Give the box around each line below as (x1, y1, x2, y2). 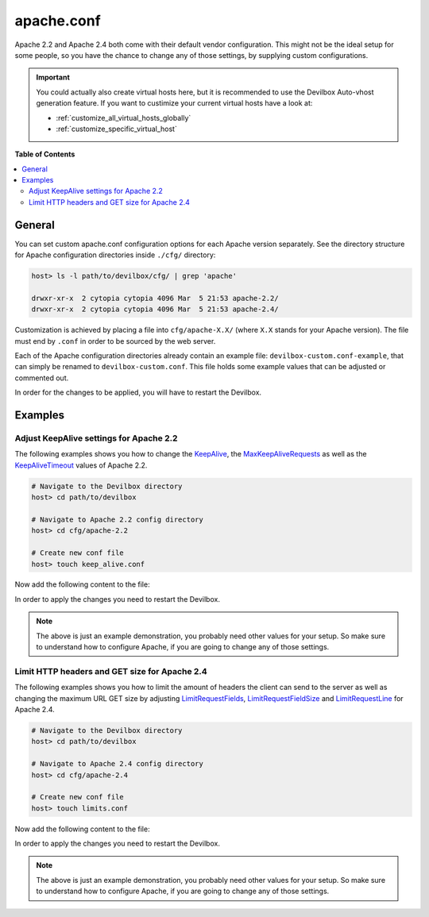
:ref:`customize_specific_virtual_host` (56, 124, 178, 133)
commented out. (14, 373, 69, 383)
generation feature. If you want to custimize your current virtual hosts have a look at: (36, 98, 313, 108)
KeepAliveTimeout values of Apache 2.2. (14, 460, 148, 470)
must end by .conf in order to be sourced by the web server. (14, 336, 216, 345)
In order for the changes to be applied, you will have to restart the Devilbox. (14, 387, 262, 397)
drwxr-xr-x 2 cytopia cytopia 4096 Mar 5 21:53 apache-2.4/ (31, 305, 279, 314)
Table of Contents (14, 149, 75, 159)
